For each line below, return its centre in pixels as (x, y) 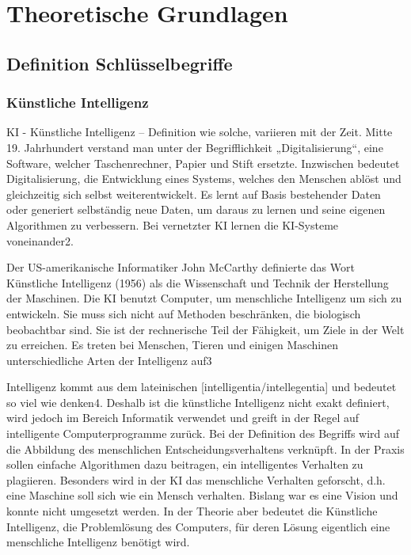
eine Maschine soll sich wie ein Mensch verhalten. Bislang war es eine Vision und (202, 495)
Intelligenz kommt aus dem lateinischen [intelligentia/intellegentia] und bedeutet (202, 387)
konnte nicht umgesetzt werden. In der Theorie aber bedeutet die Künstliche (192, 511)
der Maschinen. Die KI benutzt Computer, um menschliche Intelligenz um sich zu (204, 298)
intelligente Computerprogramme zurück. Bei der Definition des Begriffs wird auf (203, 433)
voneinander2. (40, 240)
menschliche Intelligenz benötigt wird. (98, 542)
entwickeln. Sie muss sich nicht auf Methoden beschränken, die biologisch (184, 313)
